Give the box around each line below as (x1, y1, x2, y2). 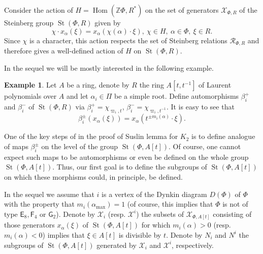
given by (94, 17, 121, 27)
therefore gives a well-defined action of (4, 45, 123, 56)
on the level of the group (41, 141, 118, 152)
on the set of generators (145, 5, 219, 15)
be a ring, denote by (67, 79, 129, 90)
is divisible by (118, 229, 161, 240)
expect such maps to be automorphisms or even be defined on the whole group (4, 151, 249, 162)
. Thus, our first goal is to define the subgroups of (52, 161, 207, 172)
